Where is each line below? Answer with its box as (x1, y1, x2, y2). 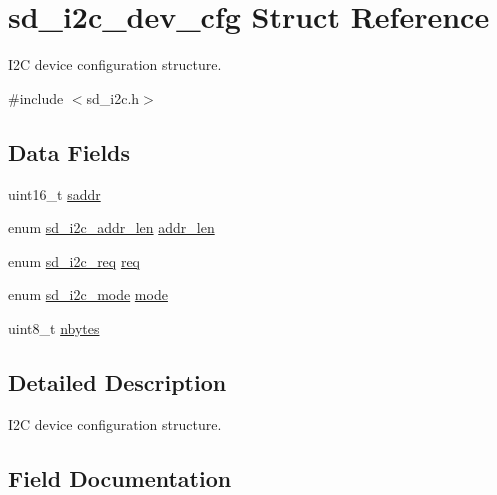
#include (8, 87, 64, 108)
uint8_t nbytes (8, 317, 100, 338)
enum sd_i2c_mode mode (8, 284, 168, 305)
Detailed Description (8, 366, 227, 397)
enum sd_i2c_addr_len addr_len (8, 217, 215, 238)
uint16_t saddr (8, 183, 101, 204)
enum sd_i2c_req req (8, 250, 141, 271)
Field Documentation (8, 462, 232, 493)
